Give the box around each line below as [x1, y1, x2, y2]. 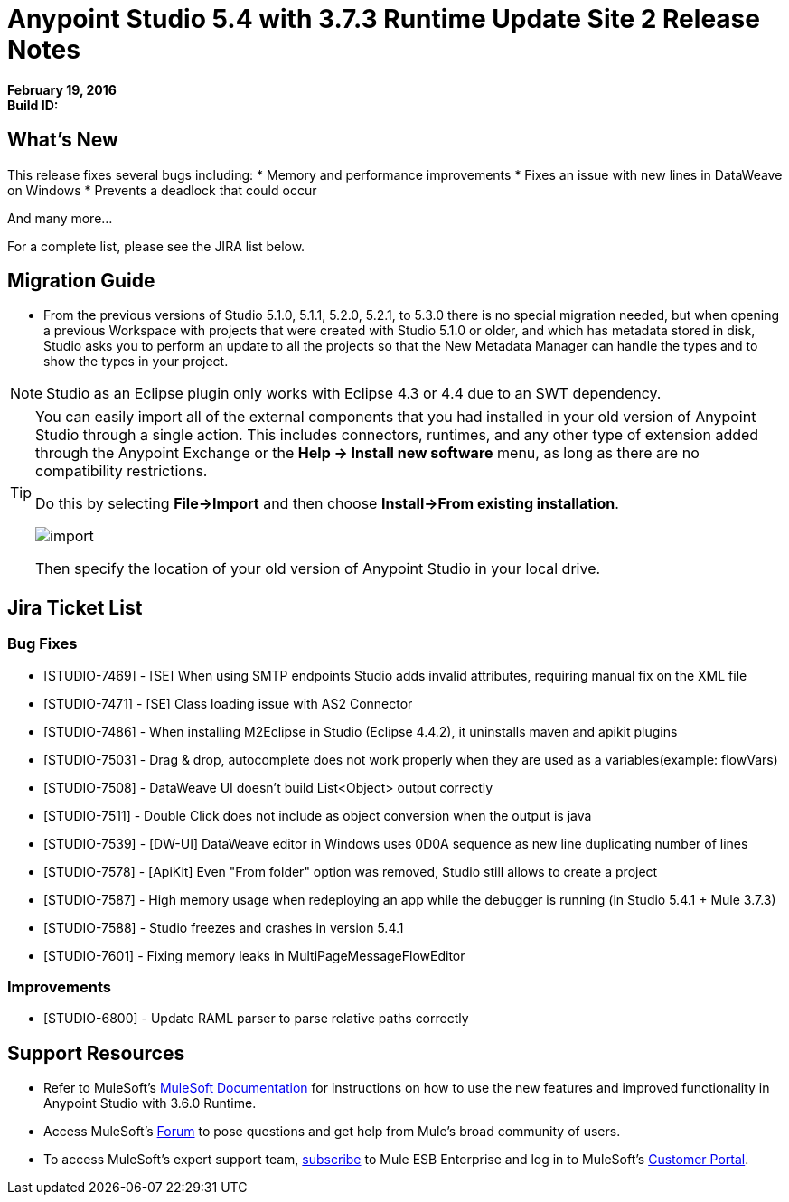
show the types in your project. [43, 353, 229, 370]
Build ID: [7, 97, 59, 113]
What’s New [7, 128, 118, 152]
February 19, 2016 [7, 81, 117, 98]
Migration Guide [7, 269, 155, 293]
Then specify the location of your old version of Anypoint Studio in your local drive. [35, 559, 601, 578]
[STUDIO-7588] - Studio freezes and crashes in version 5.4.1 [43, 919, 404, 935]
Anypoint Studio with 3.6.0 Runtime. [43, 1095, 257, 1112]
